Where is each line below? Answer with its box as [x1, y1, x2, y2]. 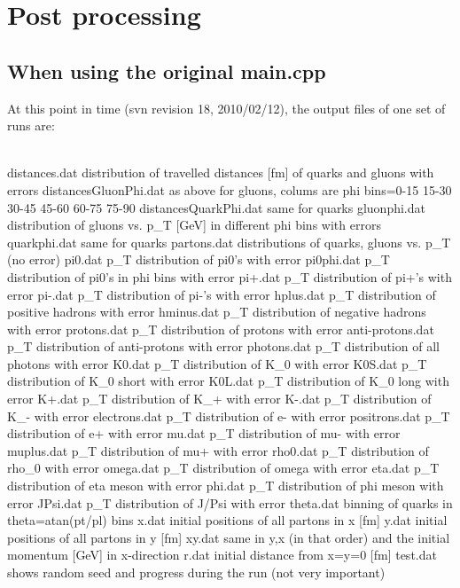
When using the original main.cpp [7, 57, 326, 84]
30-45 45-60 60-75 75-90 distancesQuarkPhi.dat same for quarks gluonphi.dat [7, 198, 425, 216]
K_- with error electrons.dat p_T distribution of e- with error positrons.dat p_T [7, 406, 450, 425]
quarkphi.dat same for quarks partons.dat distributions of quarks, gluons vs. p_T [7, 232, 451, 251]
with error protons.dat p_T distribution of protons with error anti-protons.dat [7, 319, 434, 338]
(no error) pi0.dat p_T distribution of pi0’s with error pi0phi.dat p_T [7, 250, 390, 269]
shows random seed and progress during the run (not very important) [7, 563, 386, 582]
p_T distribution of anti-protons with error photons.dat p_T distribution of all [7, 337, 440, 356]
